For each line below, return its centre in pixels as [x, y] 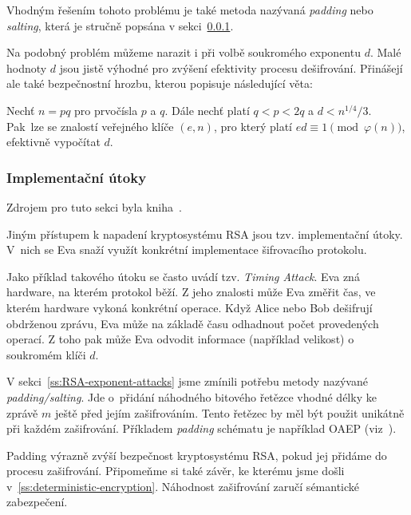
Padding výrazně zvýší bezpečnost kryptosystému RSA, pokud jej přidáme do [197, 455]
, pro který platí [253, 126]
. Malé [385, 52]
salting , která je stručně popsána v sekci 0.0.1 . [120, 25]
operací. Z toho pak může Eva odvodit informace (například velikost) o [180, 339]
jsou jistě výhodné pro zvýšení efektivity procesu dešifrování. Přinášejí [231, 67]
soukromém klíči [46, 354]
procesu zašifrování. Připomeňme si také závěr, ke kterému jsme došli [176, 471]
